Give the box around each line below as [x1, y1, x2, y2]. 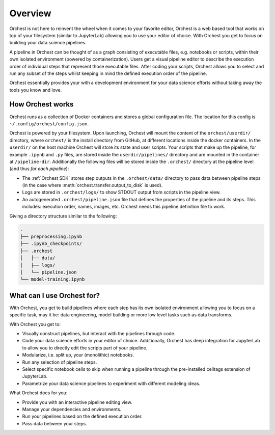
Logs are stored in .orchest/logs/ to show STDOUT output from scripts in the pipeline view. [22, 189, 221, 196]
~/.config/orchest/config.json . [9, 120, 89, 127]
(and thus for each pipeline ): [9, 166, 69, 172]
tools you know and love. [9, 87, 62, 93]
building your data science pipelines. [9, 40, 87, 46]
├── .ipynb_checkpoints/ [20, 241, 82, 247]
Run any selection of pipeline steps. [22, 359, 97, 365]
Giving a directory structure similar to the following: [9, 213, 117, 219]
